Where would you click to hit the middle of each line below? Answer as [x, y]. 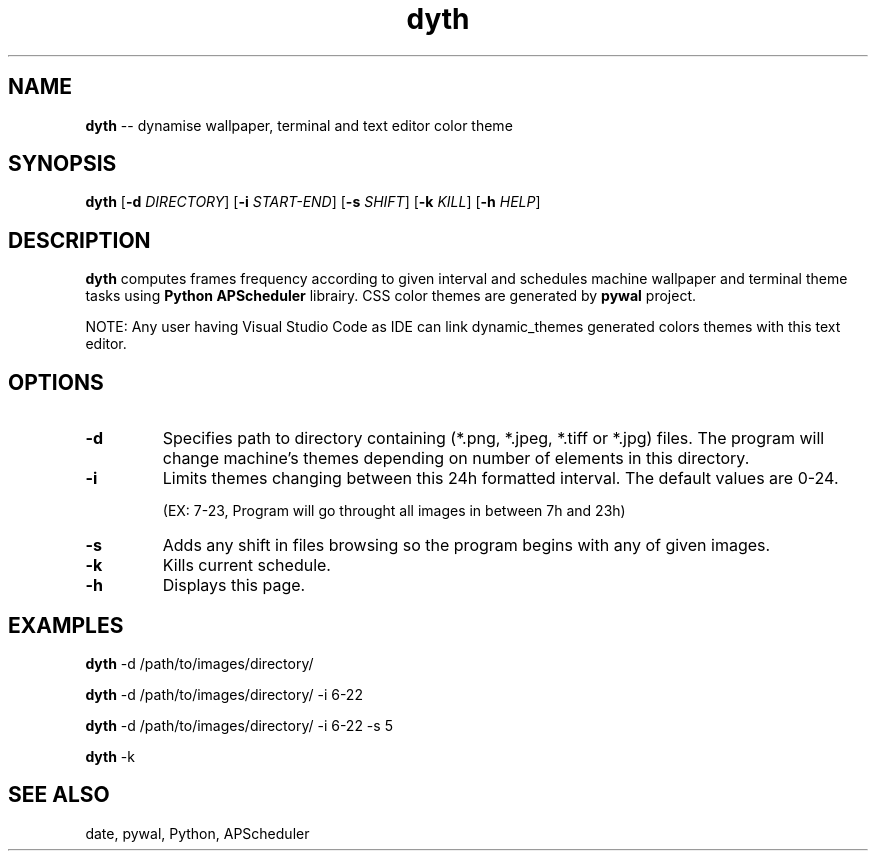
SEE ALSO [59, 795]
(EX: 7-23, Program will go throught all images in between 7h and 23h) [394, 511]
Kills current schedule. [246, 565]
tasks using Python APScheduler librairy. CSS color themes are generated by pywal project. [391, 296]
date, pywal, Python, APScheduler [197, 833]
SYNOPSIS [62, 164]
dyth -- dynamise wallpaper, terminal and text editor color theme [299, 125]
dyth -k [110, 756]
